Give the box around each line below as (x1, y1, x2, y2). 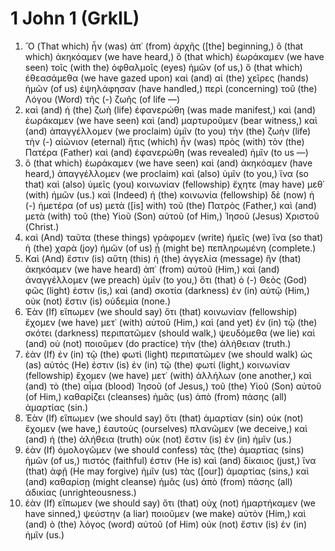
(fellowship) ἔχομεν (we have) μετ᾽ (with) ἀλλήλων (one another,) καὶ (24, 369, 312, 381)
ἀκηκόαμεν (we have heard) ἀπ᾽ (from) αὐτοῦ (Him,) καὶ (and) (24, 263, 280, 275)
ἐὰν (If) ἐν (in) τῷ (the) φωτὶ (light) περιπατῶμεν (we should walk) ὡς (24, 348, 313, 360)
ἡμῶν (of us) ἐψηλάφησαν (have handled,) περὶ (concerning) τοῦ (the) (24, 82, 318, 94)
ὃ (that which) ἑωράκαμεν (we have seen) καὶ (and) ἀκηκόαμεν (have (24, 157, 313, 169)
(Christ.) (24, 220, 60, 232)
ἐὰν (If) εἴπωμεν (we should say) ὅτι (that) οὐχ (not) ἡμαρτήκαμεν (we (24, 497, 316, 509)
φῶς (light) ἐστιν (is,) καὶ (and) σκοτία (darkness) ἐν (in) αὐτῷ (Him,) (24, 284, 310, 296)
